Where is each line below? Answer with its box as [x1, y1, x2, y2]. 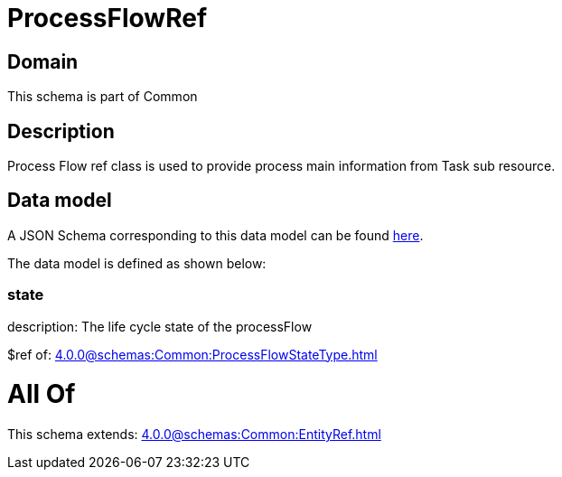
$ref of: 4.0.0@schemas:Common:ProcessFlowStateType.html [7, 346, 378, 362]
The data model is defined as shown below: [7, 255, 267, 271]
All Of [7, 379, 76, 410]
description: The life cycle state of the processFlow [7, 318, 313, 334]
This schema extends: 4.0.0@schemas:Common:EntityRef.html [7, 426, 381, 443]
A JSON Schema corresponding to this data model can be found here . [7, 227, 424, 243]
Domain [7, 50, 79, 73]
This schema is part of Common [7, 89, 198, 105]
